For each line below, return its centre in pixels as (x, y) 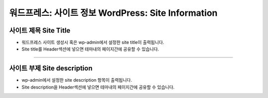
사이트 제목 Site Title (40, 30)
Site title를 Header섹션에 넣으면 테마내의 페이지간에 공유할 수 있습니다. (90, 49)
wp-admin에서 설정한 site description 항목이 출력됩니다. (77, 80)
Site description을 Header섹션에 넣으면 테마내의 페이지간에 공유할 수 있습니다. (98, 87)
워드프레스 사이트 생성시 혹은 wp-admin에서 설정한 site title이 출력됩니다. (93, 43)
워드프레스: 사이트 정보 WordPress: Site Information (113, 13)
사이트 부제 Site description (51, 69)
